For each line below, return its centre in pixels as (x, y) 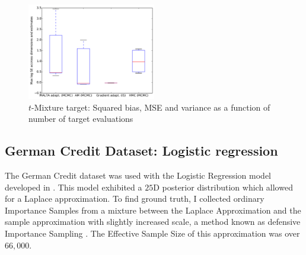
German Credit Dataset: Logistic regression (141, 151)
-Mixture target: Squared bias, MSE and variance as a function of (151, 107)
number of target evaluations (81, 119)
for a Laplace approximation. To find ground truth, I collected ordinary (135, 198)
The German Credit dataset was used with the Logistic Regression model (138, 175)
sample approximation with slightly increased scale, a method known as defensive (153, 222)
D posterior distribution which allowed (223, 187)
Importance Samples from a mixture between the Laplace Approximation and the (153, 210)
